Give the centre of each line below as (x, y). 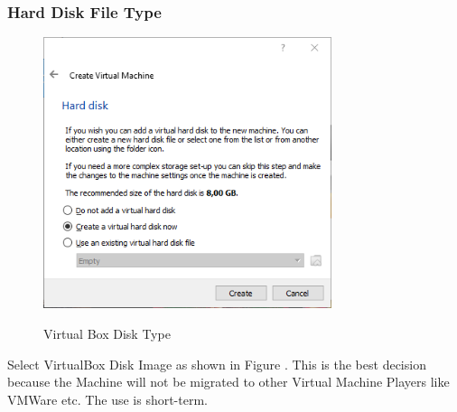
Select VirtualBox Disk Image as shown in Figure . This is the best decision (217, 364)
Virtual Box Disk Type (107, 333)
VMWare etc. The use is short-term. (107, 399)
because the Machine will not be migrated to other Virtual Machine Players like (228, 382)
